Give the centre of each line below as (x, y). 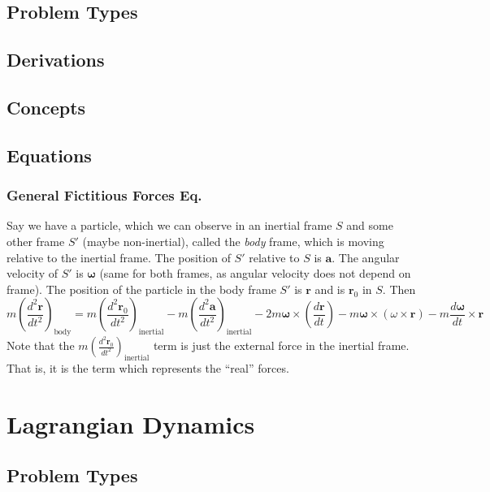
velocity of (32, 273)
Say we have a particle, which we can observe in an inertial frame (169, 225)
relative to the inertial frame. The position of (119, 257)
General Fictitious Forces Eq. (104, 195)
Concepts (46, 107)
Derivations (56, 60)
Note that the (41, 345)
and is (330, 289)
